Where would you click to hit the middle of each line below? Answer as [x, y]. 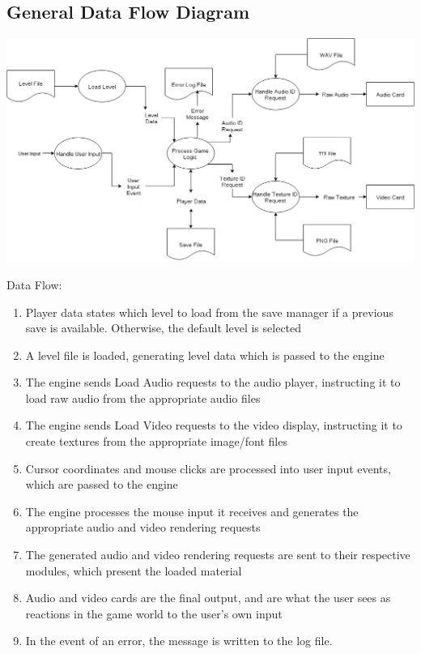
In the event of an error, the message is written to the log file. [179, 641]
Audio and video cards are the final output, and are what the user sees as [208, 598]
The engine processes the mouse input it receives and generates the [192, 511]
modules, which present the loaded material [134, 570]
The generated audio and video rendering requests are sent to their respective [218, 555]
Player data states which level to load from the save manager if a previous [209, 312]
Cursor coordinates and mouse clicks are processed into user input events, [208, 468]
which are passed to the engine [102, 484]
